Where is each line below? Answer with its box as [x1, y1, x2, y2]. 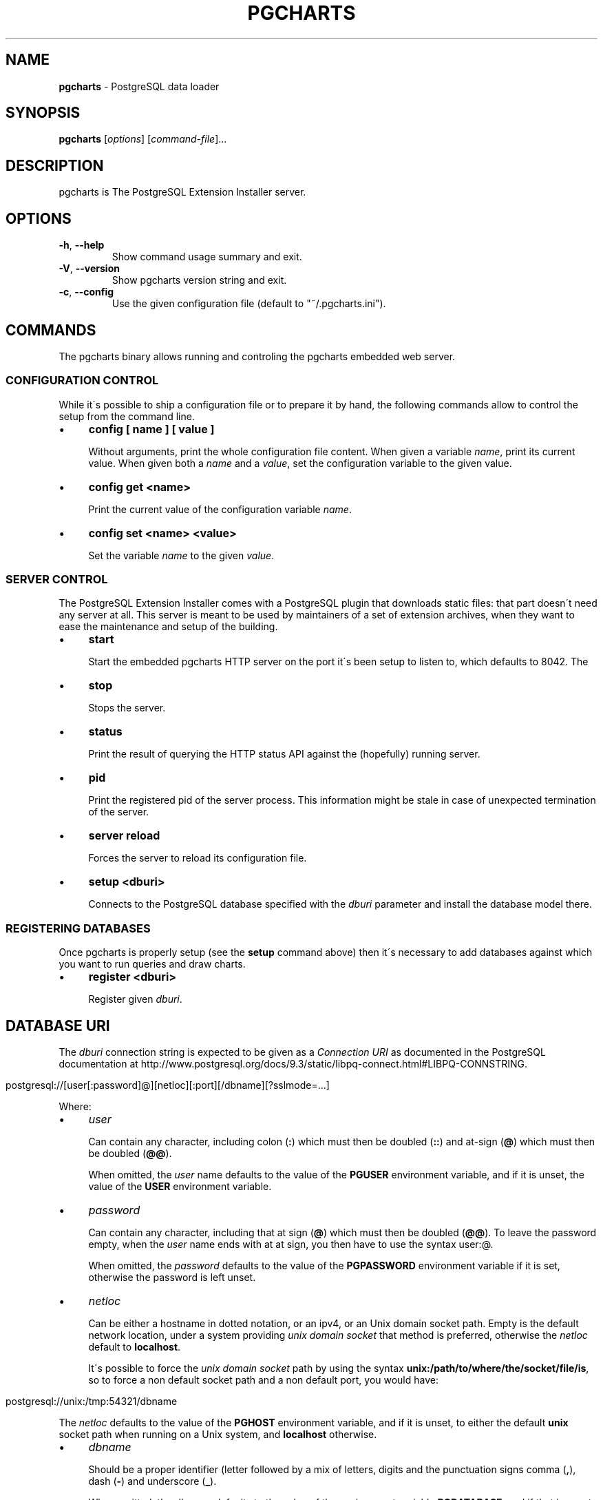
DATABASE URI [6, 1017, 110, 1034]
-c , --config [59, 286, 114, 298]
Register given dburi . [88, 993, 182, 1006]
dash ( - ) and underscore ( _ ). [88, 1475, 217, 1488]
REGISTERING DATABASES [6, 921, 151, 935]
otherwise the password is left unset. [88, 1271, 256, 1284]
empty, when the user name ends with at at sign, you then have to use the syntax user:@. [88, 1238, 494, 1251]
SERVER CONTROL [6, 572, 108, 587]
